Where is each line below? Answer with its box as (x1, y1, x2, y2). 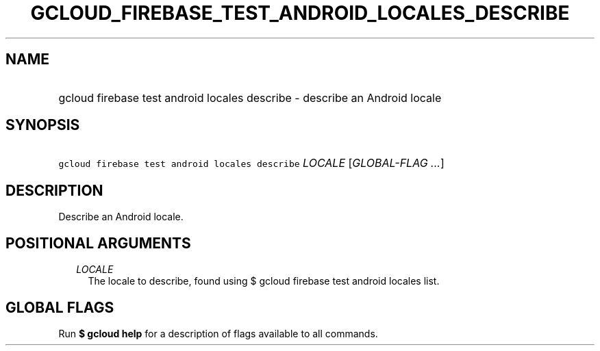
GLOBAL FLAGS (5, 298, 114, 316)
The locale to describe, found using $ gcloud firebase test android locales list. (88, 275, 440, 287)
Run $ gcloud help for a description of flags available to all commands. (58, 327, 378, 339)
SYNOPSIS (5, 116, 80, 134)
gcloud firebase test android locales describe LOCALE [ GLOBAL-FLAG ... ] (58, 156, 445, 170)
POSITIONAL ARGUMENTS (5, 234, 191, 252)
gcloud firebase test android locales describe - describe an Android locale (58, 90, 442, 105)
